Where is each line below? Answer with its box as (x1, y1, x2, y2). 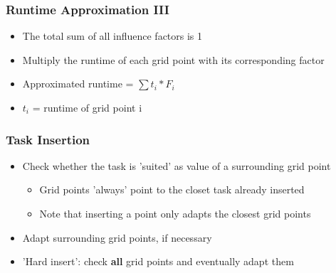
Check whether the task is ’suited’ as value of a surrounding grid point (22, 158, 331, 173)
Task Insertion (6, 130, 90, 148)
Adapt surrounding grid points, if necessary (22, 230, 212, 245)
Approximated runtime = (22, 76, 134, 91)
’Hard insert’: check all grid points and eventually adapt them (22, 254, 294, 269)
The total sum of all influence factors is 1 (22, 28, 203, 43)
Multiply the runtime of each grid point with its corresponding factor (22, 52, 325, 67)
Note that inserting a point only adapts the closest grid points (39, 206, 311, 220)
